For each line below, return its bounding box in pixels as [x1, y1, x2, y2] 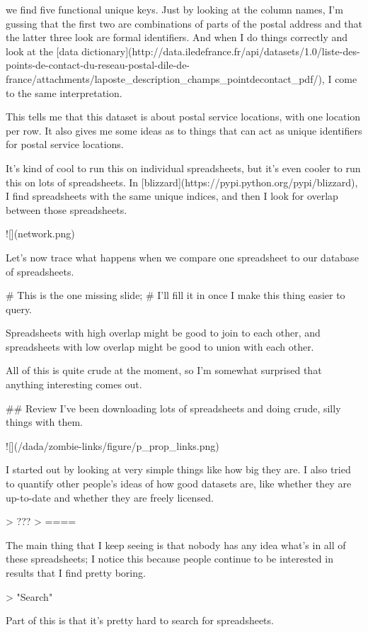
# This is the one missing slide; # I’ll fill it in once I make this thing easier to [6, 288, 345, 303]
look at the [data [6, 43, 79, 58]
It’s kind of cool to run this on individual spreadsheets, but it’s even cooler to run [6, 160, 361, 175]
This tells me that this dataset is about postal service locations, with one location [6, 109, 361, 124]
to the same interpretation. [6, 85, 122, 100]
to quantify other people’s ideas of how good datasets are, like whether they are [6, 476, 352, 491]
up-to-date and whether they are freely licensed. [6, 490, 214, 504]
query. [6, 301, 33, 316]
